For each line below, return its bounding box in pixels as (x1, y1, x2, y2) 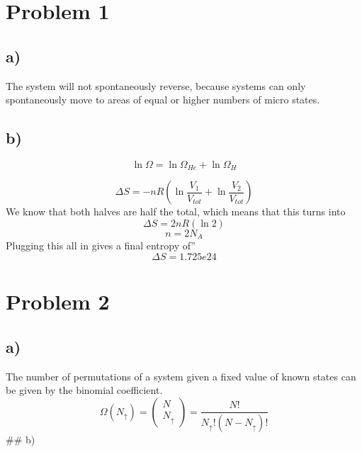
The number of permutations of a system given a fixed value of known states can (6, 368, 356, 383)
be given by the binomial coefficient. (6, 383, 163, 397)
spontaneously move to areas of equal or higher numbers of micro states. (6, 92, 320, 107)
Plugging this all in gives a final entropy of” (6, 238, 196, 253)
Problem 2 (6, 287, 110, 316)
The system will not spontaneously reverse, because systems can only (6, 78, 306, 93)
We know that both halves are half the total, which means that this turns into (6, 204, 346, 219)
